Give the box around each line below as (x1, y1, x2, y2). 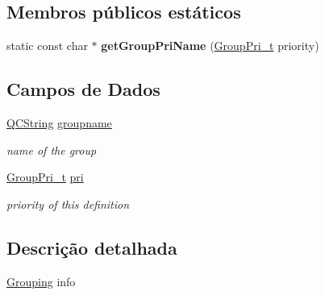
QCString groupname (6, 114, 112, 131)
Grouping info (6, 272, 76, 289)
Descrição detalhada (6, 235, 177, 260)
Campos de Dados (6, 77, 160, 102)
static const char (6, 37, 88, 54)
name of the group (6, 141, 97, 158)
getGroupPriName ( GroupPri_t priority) (101, 37, 319, 54)
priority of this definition (6, 195, 130, 212)
